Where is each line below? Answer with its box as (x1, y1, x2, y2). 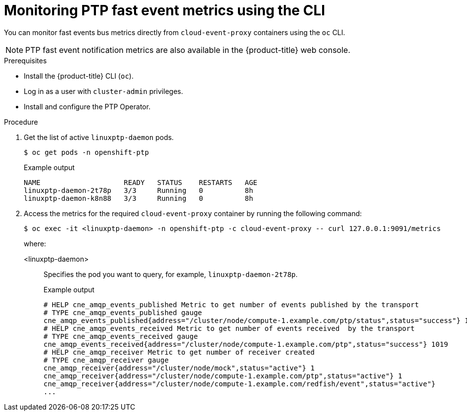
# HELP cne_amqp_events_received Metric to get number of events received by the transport (44, 324, 415, 332)
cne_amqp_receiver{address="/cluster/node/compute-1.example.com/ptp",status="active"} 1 (44, 371, 402, 380)
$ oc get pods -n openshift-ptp (24, 148, 149, 156)
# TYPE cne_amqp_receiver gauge (44, 356, 169, 364)
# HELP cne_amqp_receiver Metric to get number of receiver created (44, 348, 315, 356)
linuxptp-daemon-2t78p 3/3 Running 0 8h (24, 186, 253, 194)
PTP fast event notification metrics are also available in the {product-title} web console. (25, 45, 350, 55)
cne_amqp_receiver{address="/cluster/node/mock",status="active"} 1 (44, 364, 315, 372)
